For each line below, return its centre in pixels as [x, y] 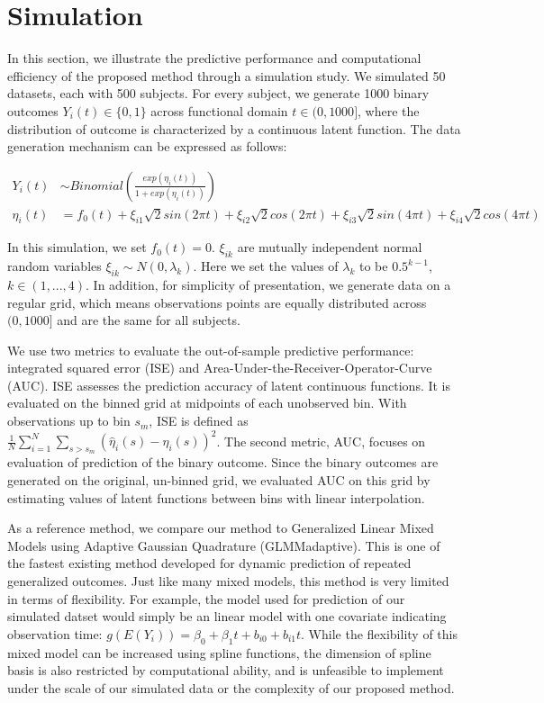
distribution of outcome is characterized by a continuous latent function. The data [234, 128]
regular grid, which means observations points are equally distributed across [217, 302]
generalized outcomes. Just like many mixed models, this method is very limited [228, 580]
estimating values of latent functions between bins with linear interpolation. [216, 497]
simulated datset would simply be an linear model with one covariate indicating [227, 616]
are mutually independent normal [330, 247]
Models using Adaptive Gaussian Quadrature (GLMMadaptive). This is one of [224, 545]
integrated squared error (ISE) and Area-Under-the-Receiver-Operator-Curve [220, 368]
